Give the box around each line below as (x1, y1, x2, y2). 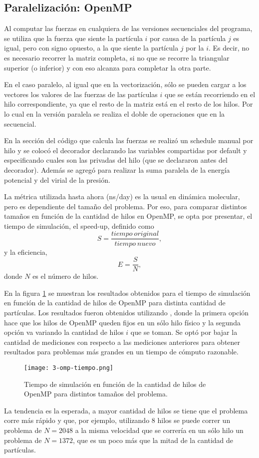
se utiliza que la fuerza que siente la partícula (4, 33, 143, 43)
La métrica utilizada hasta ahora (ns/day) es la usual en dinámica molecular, (4, 191, 240, 202)
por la (186, 43, 204, 53)
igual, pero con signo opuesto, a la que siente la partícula (4, 43, 179, 53)
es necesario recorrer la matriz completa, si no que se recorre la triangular (4, 52, 230, 63)
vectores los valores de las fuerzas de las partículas (4, 89, 158, 99)
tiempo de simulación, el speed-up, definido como (4, 220, 154, 231)
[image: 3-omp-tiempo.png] (24, 364, 113, 371)
